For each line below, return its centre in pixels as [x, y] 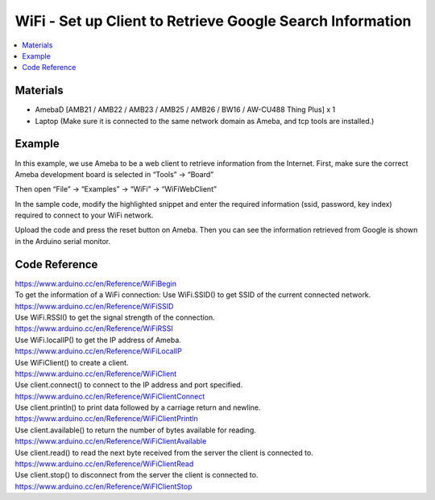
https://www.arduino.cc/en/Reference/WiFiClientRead [104, 464]
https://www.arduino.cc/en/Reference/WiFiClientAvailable [111, 441]
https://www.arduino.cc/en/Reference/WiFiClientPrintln [106, 419]
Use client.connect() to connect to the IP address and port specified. [129, 385]
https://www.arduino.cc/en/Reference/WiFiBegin [96, 283]
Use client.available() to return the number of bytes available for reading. [136, 430]
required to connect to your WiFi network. [84, 215]
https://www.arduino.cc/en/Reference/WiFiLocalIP [99, 351]
